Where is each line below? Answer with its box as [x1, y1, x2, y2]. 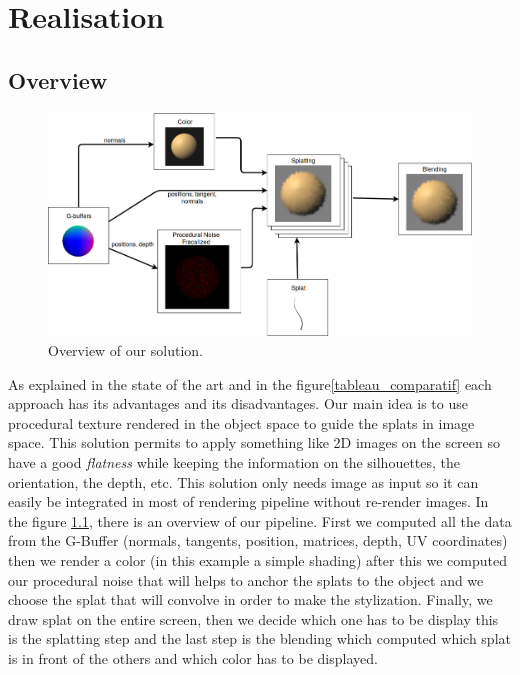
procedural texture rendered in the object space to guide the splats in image [8, 412, 475, 433]
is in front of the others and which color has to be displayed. [8, 647, 378, 668]
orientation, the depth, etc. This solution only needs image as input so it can [8, 471, 479, 492]
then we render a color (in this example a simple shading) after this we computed [8, 549, 507, 570]
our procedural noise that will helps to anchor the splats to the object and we [8, 569, 484, 590]
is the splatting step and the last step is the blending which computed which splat [8, 628, 511, 649]
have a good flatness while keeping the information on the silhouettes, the [8, 451, 461, 472]
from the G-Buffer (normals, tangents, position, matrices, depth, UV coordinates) [8, 530, 508, 551]
